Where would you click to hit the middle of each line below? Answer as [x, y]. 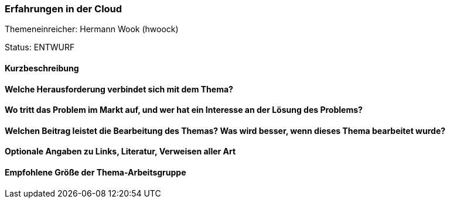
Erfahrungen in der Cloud [64, 9]
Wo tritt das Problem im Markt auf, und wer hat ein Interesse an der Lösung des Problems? [184, 110]
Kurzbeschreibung [42, 68]
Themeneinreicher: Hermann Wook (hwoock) [92, 29]
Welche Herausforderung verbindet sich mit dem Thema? [119, 89]
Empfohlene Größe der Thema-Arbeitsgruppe [96, 173]
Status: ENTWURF [40, 47]
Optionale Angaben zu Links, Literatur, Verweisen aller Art [120, 152]
